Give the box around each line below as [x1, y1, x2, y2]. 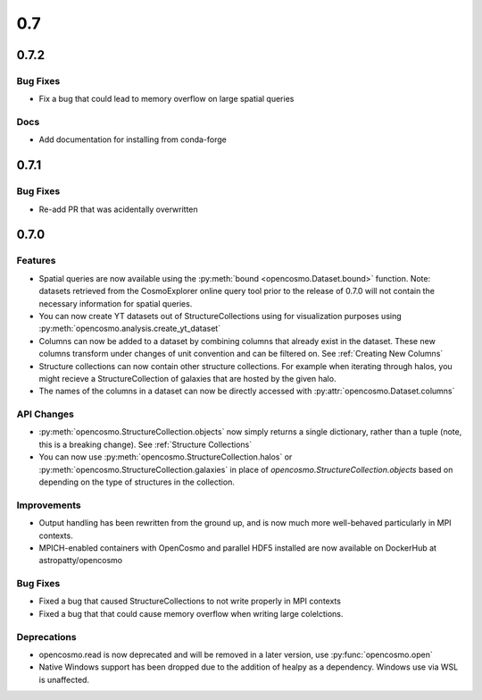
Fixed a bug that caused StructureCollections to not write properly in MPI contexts [38, 595, 341, 607]
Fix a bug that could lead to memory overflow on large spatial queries [38, 94, 295, 105]
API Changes [16, 408, 75, 420]
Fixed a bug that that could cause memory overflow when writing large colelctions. [38, 608, 344, 619]
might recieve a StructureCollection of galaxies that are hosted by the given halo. [38, 373, 337, 384]
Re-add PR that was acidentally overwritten [38, 204, 198, 215]
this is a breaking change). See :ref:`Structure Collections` [38, 439, 253, 450]
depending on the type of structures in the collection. [38, 477, 236, 487]
